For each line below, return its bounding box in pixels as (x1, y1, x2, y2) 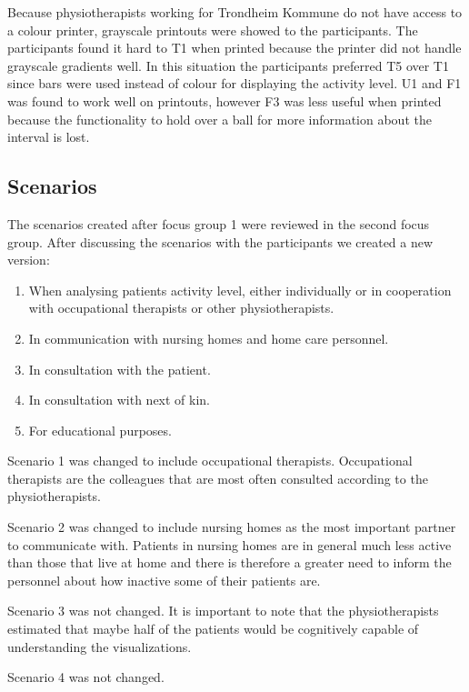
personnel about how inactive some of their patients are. (7, 570, 321, 589)
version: (7, 250, 50, 269)
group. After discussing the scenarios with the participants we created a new (7, 232, 434, 251)
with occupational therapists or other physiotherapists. (28, 298, 334, 317)
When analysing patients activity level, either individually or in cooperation (28, 280, 452, 299)
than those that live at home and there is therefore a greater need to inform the (7, 553, 452, 572)
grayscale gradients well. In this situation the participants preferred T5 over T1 (7, 55, 449, 75)
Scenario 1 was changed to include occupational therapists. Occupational (7, 451, 413, 470)
